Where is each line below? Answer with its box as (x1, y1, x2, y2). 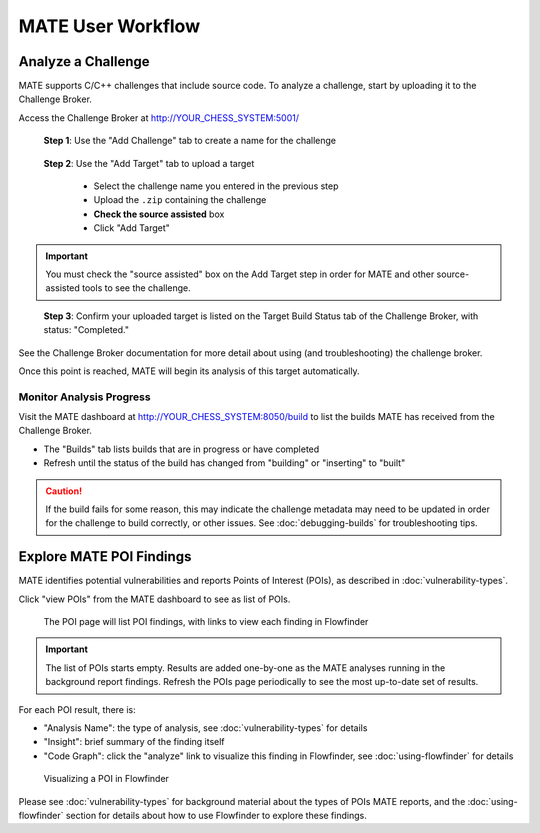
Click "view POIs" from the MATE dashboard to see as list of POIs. (18, 593, 291, 605)
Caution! (45, 485, 83, 497)
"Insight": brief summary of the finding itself (43, 736, 225, 748)
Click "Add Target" (93, 222, 170, 234)
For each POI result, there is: (18, 703, 137, 715)
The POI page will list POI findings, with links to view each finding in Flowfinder (43, 616, 369, 628)
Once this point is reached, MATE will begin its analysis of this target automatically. (18, 365, 360, 377)
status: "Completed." (43, 324, 130, 336)
